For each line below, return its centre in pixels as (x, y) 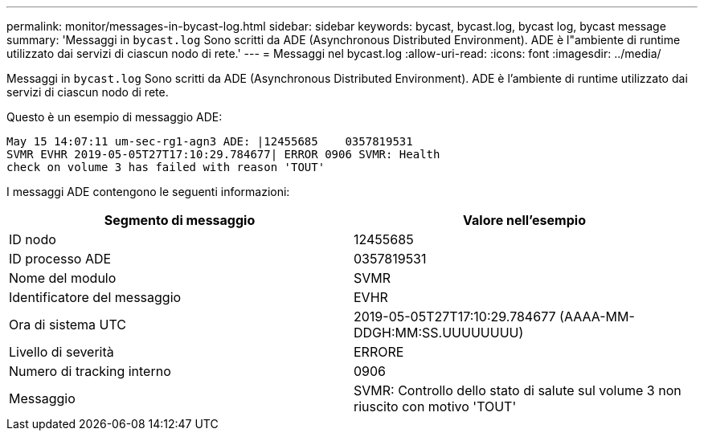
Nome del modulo (63, 278)
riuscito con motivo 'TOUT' (435, 406)
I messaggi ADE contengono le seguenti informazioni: (148, 192)
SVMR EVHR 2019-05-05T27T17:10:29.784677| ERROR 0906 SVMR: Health (223, 154)
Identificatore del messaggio (95, 297)
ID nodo (33, 239)
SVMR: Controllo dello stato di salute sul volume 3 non (518, 390)
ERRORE (379, 352)
